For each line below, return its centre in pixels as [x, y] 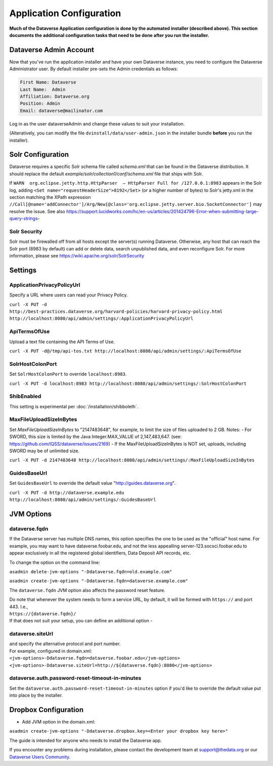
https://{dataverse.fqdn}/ [43, 614]
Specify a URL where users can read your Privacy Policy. [69, 295]
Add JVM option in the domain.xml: [59, 722]
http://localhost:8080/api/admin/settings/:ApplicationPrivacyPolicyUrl [101, 318]
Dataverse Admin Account [52, 50]
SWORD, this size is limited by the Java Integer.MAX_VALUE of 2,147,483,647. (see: [96, 437]
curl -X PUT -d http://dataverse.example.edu [67, 493]
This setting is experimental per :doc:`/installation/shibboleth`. [74, 406]
